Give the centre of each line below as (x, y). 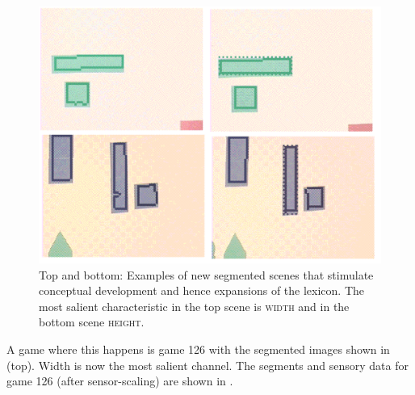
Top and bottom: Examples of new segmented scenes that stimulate (206, 274)
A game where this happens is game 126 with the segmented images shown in (198, 349)
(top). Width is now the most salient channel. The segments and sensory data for (207, 365)
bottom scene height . (92, 322)
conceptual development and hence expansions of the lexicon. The (202, 290)
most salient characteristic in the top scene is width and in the (194, 306)
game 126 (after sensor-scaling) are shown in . (120, 381)
